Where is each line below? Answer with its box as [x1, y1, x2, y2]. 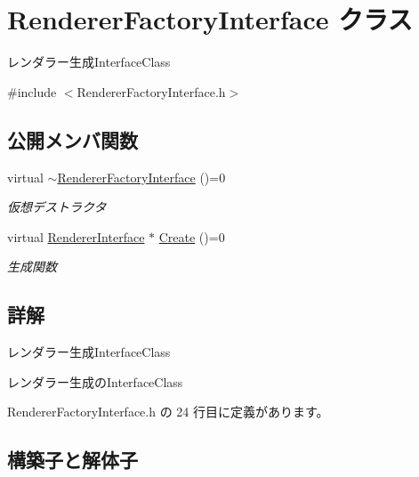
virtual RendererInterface [7, 227, 145, 246]
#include [7, 82, 57, 101]
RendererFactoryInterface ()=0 [57, 167, 226, 186]
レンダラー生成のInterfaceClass [7, 372, 183, 391]
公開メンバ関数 [7, 125, 138, 153]
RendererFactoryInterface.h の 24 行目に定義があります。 [7, 402, 329, 421]
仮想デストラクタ [7, 198, 107, 216]
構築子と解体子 [7, 446, 138, 473]
